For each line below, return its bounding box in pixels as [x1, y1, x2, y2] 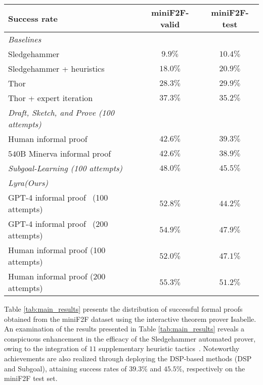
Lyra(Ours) [8, 177, 49, 188]
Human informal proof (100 [8, 244, 106, 256]
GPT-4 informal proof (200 [8, 218, 108, 229]
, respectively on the [182, 363, 245, 373]
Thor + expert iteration [8, 92, 93, 104]
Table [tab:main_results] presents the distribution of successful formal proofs [4, 304, 243, 314]
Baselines [8, 33, 41, 45]
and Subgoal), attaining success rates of [4, 363, 127, 373]
